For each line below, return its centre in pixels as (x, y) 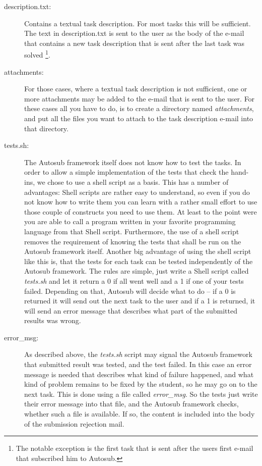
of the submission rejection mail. (74, 423)
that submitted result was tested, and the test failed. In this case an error (138, 364)
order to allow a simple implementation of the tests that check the (126, 172)
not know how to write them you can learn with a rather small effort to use (141, 202)
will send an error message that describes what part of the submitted (131, 310)
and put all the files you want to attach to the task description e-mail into (139, 118)
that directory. (46, 128)
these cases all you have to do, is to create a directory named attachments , (139, 108)
